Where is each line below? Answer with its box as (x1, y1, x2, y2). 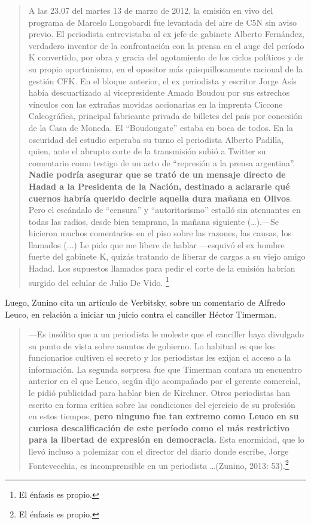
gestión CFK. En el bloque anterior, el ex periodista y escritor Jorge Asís (28, 74, 297, 87)
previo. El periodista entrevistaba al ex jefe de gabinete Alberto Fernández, (28, 28, 305, 40)
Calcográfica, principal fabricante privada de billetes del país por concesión (28, 109, 303, 122)
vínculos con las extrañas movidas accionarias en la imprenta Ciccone (28, 98, 283, 110)
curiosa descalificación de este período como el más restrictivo (28, 421, 290, 434)
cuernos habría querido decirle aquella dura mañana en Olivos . (28, 191, 292, 204)
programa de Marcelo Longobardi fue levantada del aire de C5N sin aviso (28, 16, 297, 28)
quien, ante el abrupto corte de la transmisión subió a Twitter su (28, 145, 266, 157)
